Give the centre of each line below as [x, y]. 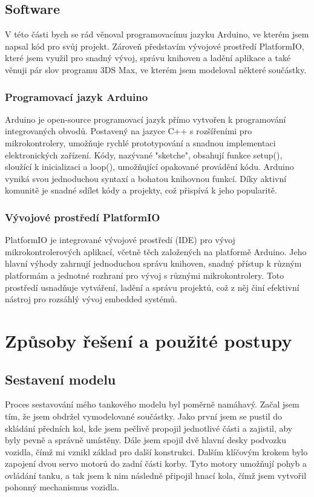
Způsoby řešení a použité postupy [149, 340]
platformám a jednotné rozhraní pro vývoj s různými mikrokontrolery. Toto [145, 275]
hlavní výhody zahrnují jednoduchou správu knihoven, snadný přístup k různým [153, 263]
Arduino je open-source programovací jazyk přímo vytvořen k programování [146, 119]
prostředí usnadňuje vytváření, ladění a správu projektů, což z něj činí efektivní [152, 287]
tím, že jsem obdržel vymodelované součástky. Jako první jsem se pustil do [144, 416]
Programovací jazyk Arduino [77, 96]
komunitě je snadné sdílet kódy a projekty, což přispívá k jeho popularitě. [141, 190]
